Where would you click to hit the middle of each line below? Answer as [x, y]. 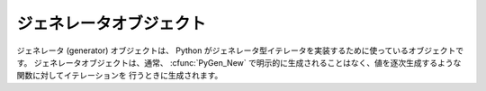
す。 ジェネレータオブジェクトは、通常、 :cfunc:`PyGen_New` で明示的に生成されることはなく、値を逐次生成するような [239, 62]
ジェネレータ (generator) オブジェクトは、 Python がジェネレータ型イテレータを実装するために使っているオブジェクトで [240, 50]
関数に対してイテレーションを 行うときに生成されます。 [120, 76]
